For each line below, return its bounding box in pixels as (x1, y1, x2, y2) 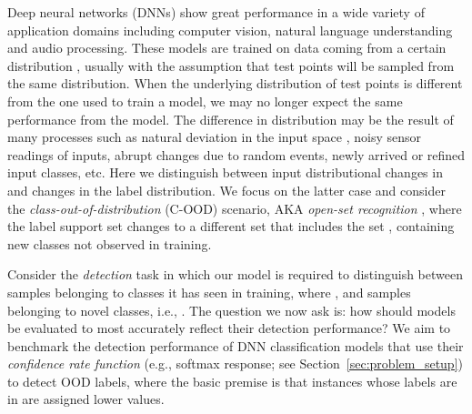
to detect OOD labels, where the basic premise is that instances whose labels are (7, 371, 457, 390)
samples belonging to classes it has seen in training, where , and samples (7, 282, 411, 301)
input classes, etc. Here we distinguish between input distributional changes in (7, 163, 443, 182)
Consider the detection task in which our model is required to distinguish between (7, 265, 463, 284)
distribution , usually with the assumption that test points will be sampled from (7, 56, 455, 75)
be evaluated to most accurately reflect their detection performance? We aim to (7, 318, 451, 338)
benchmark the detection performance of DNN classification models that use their (7, 336, 464, 355)
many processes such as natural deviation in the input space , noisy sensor (7, 127, 422, 146)
